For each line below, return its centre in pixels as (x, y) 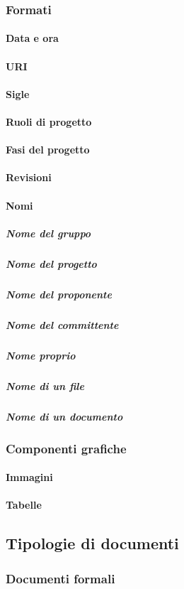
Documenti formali (61, 578)
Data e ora (32, 38)
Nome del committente (62, 324)
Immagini (29, 477)
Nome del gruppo (48, 233)
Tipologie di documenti (92, 543)
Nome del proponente (59, 294)
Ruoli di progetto (49, 121)
